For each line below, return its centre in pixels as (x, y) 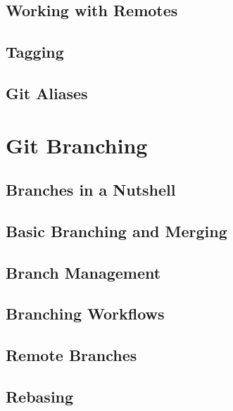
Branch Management (83, 272)
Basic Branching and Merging (116, 230)
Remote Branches (71, 355)
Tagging (35, 52)
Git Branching (77, 145)
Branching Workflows (85, 314)
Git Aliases (47, 93)
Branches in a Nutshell (91, 190)
